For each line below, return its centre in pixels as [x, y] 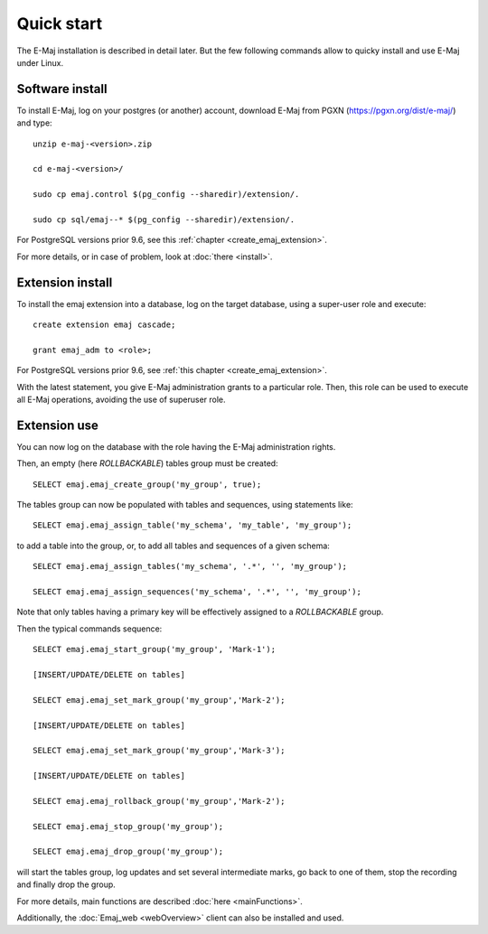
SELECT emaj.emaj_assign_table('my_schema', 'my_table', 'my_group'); [192, 525]
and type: [35, 123]
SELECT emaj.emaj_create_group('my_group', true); [147, 484]
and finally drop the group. [66, 884]
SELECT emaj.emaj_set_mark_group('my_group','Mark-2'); [159, 700]
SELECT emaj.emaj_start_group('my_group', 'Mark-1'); [154, 649]
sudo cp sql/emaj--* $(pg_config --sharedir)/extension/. [164, 219]
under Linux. [40, 62]
